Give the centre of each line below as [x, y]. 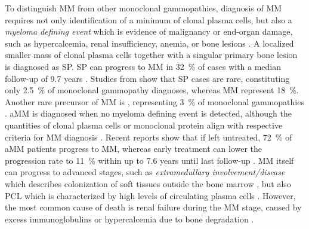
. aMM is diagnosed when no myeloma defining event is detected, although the [148, 113]
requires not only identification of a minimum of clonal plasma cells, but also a [149, 19]
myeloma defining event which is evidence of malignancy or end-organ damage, [149, 31]
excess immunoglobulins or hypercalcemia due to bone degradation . [129, 219]
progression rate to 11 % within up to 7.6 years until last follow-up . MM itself [149, 160]
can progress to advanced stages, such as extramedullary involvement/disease [145, 172]
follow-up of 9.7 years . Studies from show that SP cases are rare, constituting [147, 78]
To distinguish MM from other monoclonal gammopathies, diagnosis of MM [143, 8]
